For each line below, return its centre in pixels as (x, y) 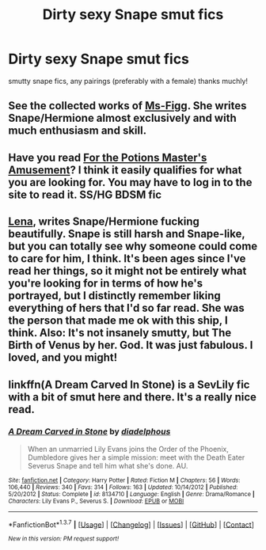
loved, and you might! (63, 358)
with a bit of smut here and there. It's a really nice (133, 397)
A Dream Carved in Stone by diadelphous (89, 431)
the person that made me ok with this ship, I (118, 321)
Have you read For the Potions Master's (108, 157)
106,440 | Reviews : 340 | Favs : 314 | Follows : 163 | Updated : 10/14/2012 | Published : (123, 487)
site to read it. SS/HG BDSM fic (85, 194)
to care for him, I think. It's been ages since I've (127, 259)
